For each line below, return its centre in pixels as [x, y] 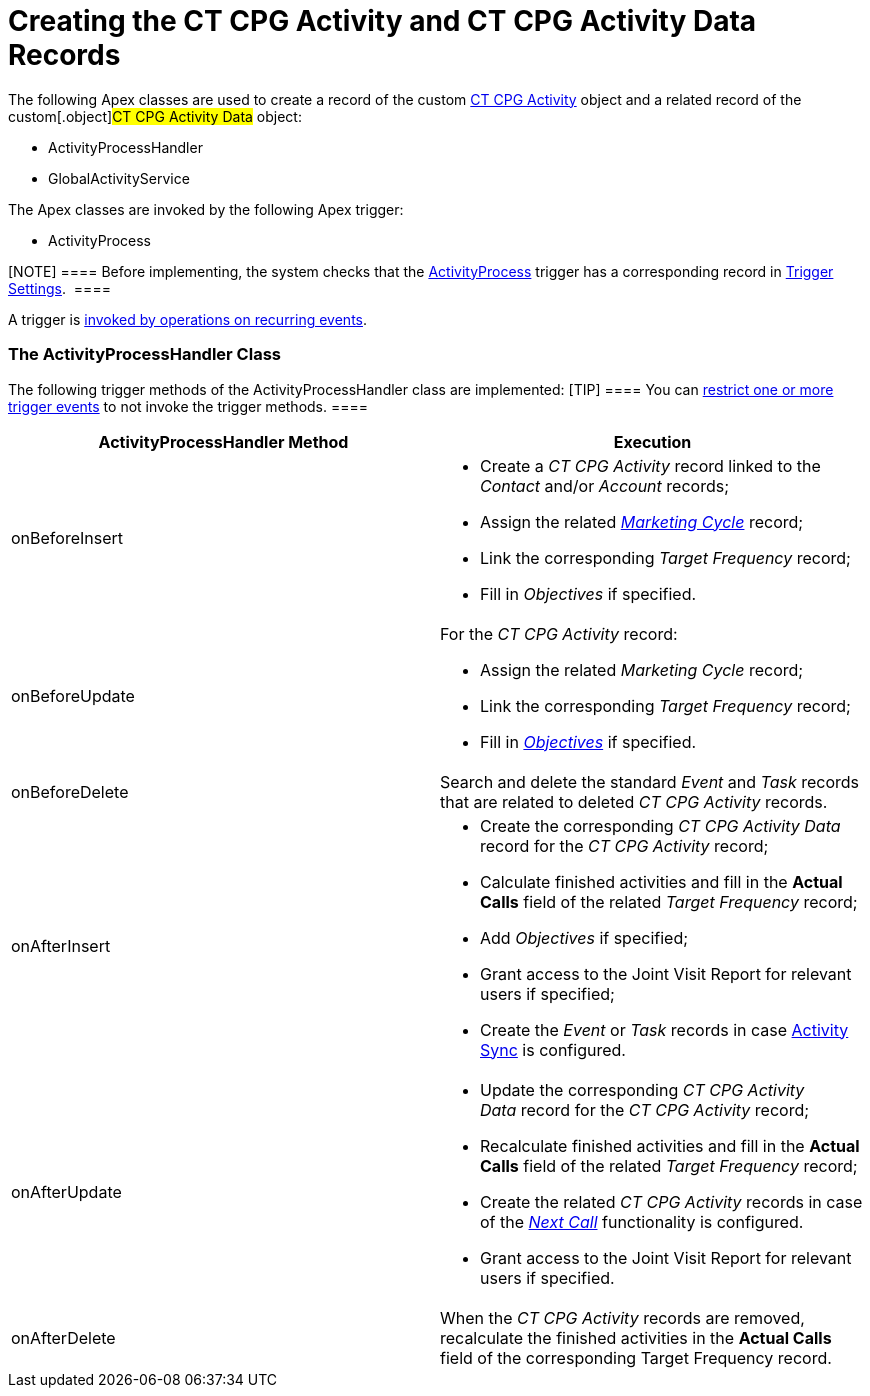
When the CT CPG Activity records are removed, [622, 1317]
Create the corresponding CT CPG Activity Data [660, 825]
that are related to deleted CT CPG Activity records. [634, 801]
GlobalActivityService [119, 178]
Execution [652, 441]
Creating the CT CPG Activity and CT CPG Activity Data [382, 21]
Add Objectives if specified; [584, 937]
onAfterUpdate [66, 1191]
